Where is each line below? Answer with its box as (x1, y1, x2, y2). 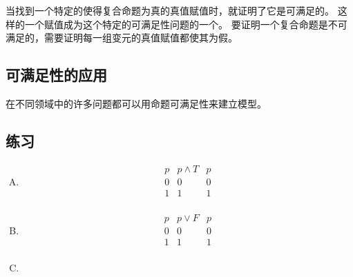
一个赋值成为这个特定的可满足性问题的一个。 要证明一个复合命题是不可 (24, 17, 347, 31)
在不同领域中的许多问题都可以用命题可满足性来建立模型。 (6, 96, 267, 110)
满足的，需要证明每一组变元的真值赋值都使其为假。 (6, 30, 238, 45)
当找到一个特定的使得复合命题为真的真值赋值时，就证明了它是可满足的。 (6, 3, 334, 17)
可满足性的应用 (6, 64, 107, 85)
